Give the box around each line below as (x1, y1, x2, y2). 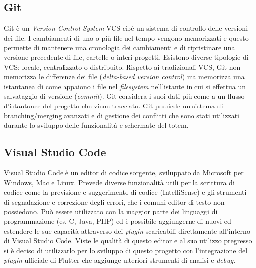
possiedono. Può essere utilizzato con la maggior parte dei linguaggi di (4, 206, 218, 216)
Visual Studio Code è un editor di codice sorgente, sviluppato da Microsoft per (4, 167, 244, 177)
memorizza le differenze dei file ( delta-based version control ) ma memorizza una (4, 71, 245, 82)
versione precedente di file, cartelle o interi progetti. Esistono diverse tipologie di (4, 52, 249, 62)
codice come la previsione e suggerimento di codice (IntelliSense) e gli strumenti (4, 187, 247, 197)
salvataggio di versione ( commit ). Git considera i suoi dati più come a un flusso (4, 91, 245, 101)
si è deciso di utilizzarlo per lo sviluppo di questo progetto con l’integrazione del (4, 245, 248, 255)
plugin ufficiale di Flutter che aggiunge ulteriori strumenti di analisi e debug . (4, 255, 236, 265)
